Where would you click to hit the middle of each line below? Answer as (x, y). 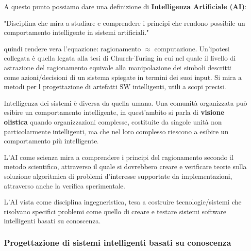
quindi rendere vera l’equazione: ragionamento (73, 48)
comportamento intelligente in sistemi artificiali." (76, 32)
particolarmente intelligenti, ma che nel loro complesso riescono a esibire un (116, 131)
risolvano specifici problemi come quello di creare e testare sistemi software (115, 211)
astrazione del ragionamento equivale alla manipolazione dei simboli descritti (118, 67)
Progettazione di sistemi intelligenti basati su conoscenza (117, 242)
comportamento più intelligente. (51, 141)
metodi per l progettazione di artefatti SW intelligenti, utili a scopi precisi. (115, 86)
